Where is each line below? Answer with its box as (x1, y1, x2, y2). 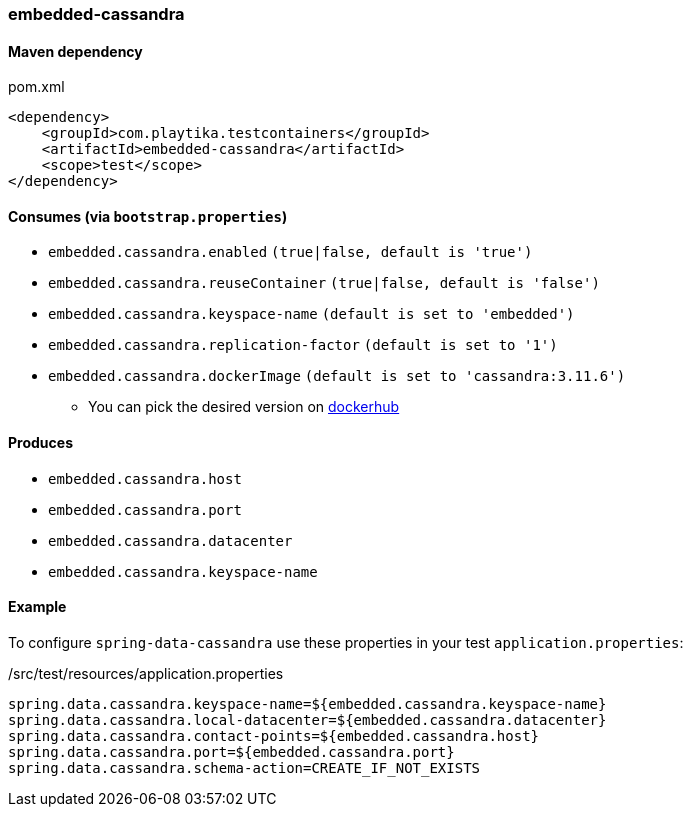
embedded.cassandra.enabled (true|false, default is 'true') (48, 244, 533, 261)
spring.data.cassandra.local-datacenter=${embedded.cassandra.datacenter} (8, 711, 607, 728)
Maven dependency (8, 42, 143, 60)
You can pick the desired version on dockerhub (88, 398, 400, 416)
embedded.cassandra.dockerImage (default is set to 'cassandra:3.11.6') (48, 368, 626, 385)
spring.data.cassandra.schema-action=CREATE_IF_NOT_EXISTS (8, 759, 481, 776)
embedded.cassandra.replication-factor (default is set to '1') (48, 337, 558, 354)
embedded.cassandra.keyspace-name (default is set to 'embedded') (48, 306, 575, 323)
